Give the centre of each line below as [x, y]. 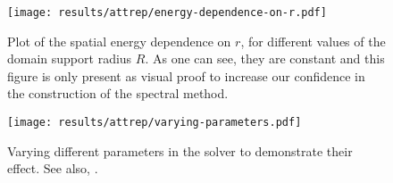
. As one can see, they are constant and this [265, 58]
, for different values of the [313, 41]
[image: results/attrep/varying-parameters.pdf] [155, 123]
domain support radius [70, 58]
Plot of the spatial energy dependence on [119, 41]
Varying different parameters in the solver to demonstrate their [180, 150]
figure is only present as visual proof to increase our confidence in [186, 75]
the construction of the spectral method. [118, 93]
